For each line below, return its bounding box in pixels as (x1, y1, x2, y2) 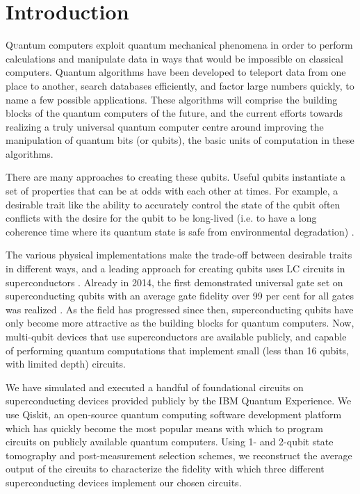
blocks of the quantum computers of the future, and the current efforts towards (6, 106, 343, 120)
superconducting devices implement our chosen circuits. (6, 475, 242, 489)
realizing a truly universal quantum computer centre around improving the (6, 119, 324, 133)
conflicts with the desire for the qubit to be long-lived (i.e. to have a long (6, 211, 317, 225)
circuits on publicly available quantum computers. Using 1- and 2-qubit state (6, 434, 334, 449)
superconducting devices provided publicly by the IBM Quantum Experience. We (6, 393, 352, 408)
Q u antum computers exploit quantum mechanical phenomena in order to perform (6, 38, 353, 52)
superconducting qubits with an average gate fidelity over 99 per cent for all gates (6, 288, 354, 303)
